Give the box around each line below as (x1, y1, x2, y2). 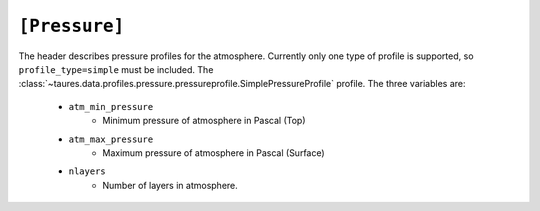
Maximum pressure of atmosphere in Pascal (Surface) (102, 146, 325, 159)
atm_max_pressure (68, 133, 154, 145)
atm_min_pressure (68, 101, 154, 112)
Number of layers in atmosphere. (102, 179, 239, 191)
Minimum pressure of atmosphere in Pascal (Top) (102, 115, 306, 127)
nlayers (68, 166, 107, 177)
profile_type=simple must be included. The (18, 63, 214, 75)
